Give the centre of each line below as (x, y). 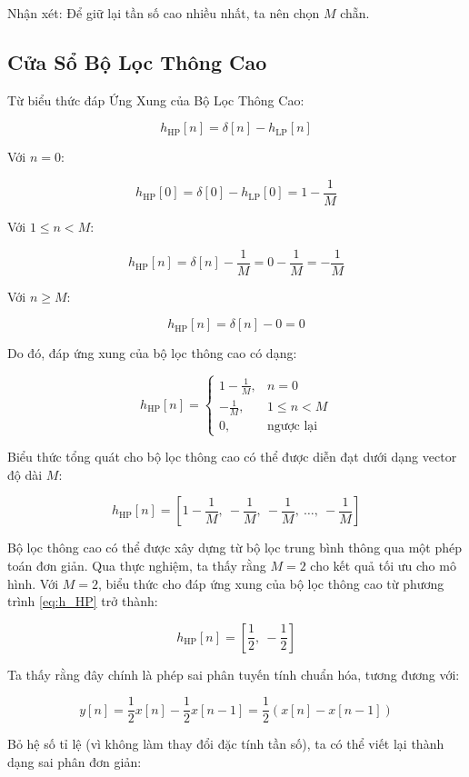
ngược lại (292, 426)
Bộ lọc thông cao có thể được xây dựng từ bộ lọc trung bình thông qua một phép (234, 548)
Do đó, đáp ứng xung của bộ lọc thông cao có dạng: (152, 353)
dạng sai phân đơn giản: (75, 761)
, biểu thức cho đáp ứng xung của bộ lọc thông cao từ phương (271, 583)
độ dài (25, 474)
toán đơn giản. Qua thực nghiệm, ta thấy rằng (137, 565)
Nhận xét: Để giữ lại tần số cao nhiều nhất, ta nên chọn (164, 13)
